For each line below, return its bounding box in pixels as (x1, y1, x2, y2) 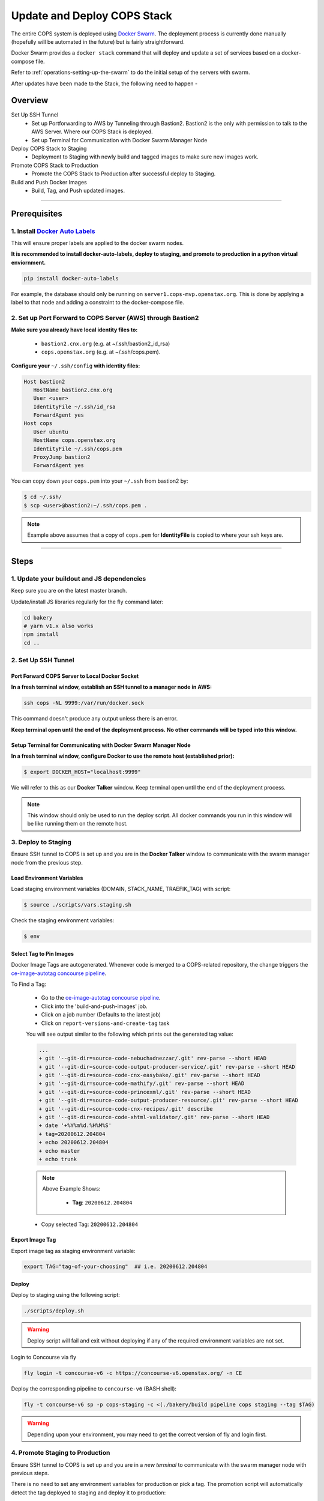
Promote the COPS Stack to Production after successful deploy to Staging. (31, 170, 216, 177)
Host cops (23, 420, 53, 427)
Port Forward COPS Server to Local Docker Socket (11, 672, 139, 680)
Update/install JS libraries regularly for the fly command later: (11, 598, 164, 605)
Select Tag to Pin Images (11, 950, 74, 957)
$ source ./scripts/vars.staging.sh (23, 901, 132, 908)
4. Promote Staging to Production (11, 1449, 110, 1457)
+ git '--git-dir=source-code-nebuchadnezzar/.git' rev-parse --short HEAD (38, 1055, 267, 1062)
